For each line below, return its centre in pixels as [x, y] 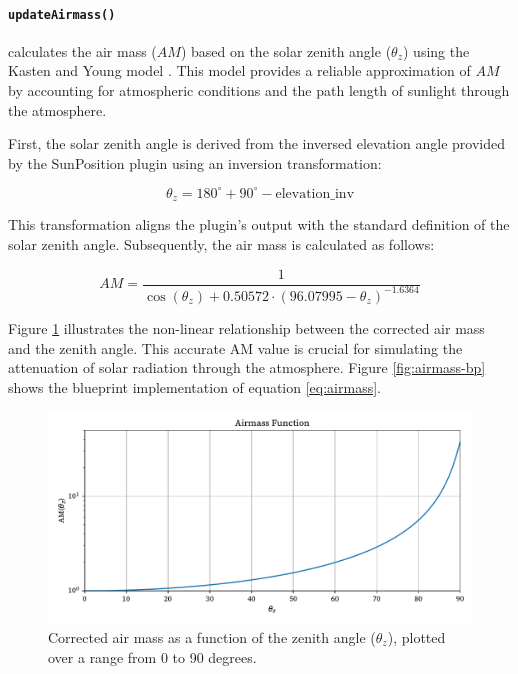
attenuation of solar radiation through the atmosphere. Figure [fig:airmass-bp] [247, 367]
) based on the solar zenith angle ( [286, 50]
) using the [436, 50]
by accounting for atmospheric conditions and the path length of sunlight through [259, 90]
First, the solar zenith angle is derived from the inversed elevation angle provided [256, 143]
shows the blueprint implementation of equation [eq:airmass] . [194, 386]
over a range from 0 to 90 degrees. [152, 656]
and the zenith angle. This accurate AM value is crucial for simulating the [235, 347]
